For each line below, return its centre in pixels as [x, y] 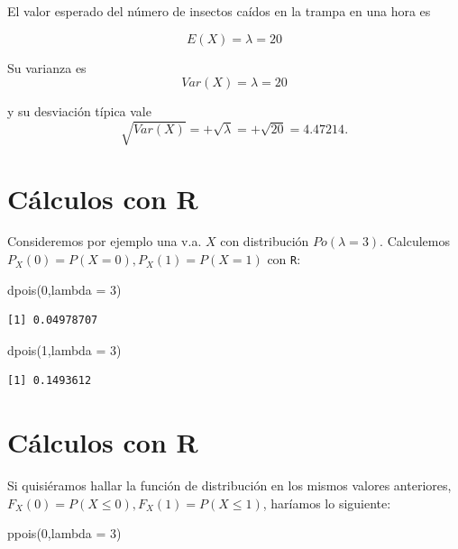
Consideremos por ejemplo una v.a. [105, 241]
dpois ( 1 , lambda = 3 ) [64, 349]
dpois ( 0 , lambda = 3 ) [64, 289]
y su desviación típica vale [79, 111]
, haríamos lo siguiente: [327, 503]
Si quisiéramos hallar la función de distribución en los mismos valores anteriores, [229, 485]
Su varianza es [47, 67]
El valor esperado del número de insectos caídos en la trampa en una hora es [219, 11]
